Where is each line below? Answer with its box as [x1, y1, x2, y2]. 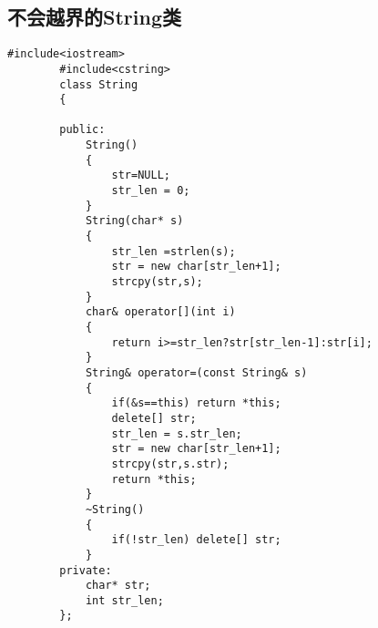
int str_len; [85, 593, 164, 607]
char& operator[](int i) [85, 305, 236, 319]
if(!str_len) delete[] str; [111, 533, 281, 547]
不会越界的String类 [7, 3, 181, 31]
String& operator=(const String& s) [85, 365, 308, 379]
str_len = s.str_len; [111, 427, 242, 440]
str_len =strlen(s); [111, 244, 236, 258]
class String [59, 77, 138, 91]
